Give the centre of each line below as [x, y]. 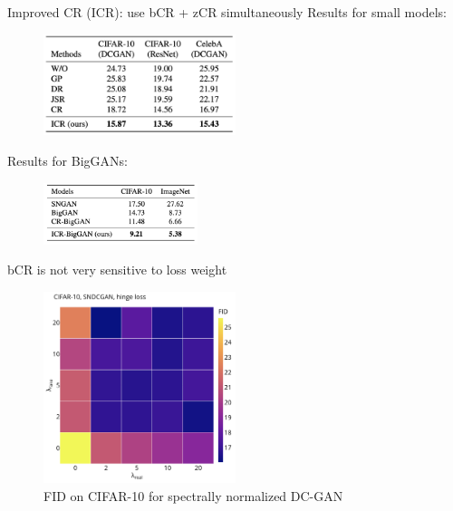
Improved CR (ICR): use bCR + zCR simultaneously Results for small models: [227, 12]
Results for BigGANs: [67, 160]
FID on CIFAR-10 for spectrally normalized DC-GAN [193, 496]
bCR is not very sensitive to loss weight [117, 270]
